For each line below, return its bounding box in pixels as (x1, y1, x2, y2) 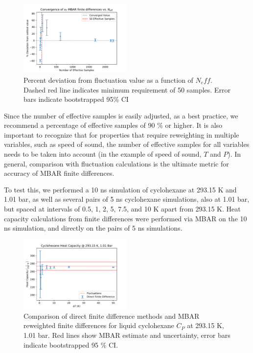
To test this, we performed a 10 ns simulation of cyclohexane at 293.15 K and (4, 184, 237, 194)
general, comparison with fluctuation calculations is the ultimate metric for (4, 158, 229, 168)
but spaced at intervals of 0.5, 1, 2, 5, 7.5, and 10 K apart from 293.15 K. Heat (4, 204, 241, 214)
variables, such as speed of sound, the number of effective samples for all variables (4, 139, 250, 149)
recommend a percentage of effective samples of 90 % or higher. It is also (4, 120, 223, 130)
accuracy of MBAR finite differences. (4, 168, 115, 178)
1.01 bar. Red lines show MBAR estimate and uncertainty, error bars (23, 329, 230, 340)
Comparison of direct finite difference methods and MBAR (23, 310, 200, 321)
